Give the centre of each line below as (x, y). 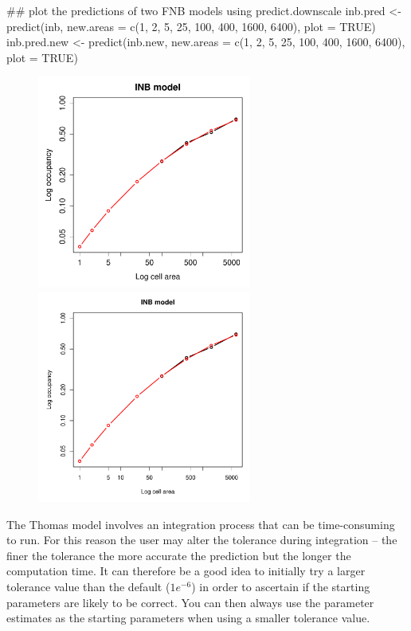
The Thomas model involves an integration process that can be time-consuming (201, 524)
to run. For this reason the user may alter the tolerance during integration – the (202, 540)
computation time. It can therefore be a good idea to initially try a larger (186, 571)
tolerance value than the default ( (88, 587)
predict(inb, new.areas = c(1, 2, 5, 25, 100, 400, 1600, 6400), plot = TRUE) (191, 26)
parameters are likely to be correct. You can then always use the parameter (190, 602)
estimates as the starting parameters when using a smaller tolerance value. (188, 618)
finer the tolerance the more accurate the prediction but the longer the (179, 555)
